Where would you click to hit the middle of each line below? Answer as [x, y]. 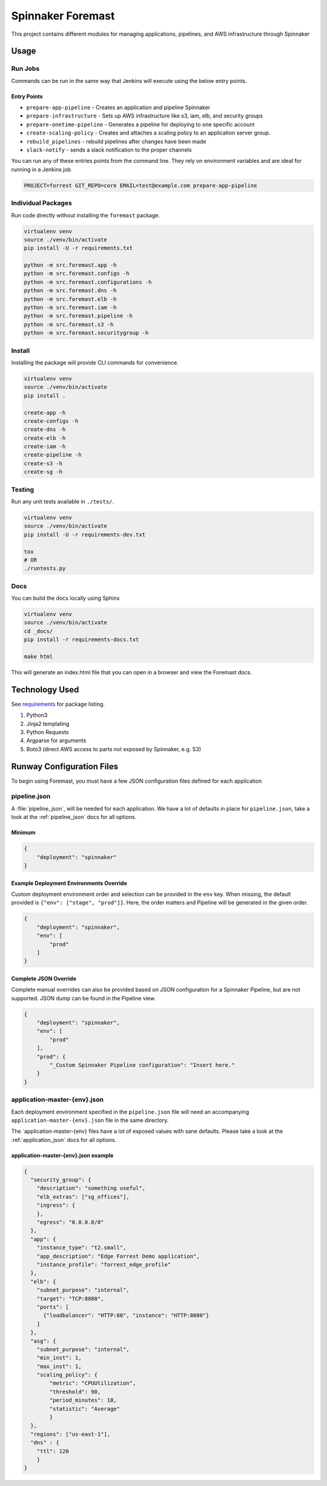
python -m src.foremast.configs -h [77, 274]
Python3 [37, 715]
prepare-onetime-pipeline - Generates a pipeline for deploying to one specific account [140, 124]
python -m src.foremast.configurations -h [88, 282]
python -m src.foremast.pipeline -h [78, 316]
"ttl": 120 [53, 1451]
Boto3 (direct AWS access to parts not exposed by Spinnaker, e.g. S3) [114, 749]
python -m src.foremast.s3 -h [69, 324]
